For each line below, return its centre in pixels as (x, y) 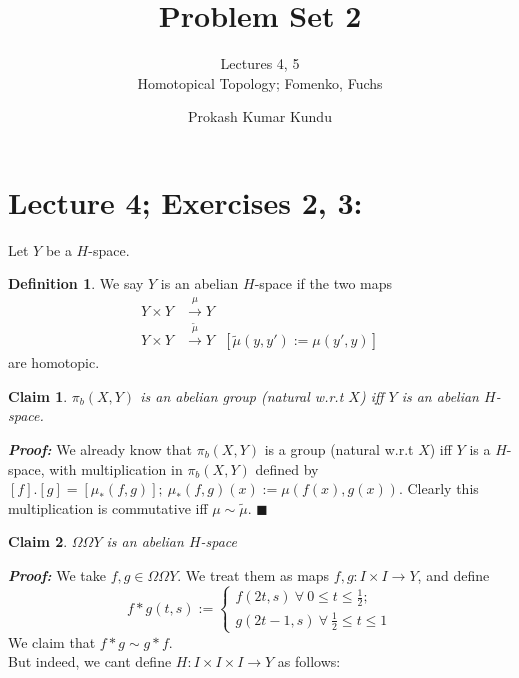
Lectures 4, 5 (260, 63)
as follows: (309, 661)
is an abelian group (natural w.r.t (242, 395)
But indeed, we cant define (90, 661)
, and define (453, 575)
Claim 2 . (38, 541)
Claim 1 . (38, 395)
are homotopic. (54, 362)
